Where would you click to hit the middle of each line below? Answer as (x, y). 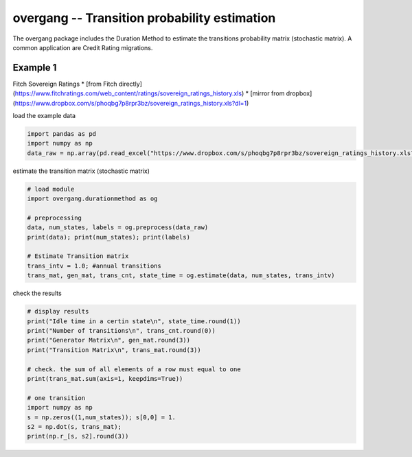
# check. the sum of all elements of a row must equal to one (134, 369)
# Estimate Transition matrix (78, 256)
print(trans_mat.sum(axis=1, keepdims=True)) (105, 378)
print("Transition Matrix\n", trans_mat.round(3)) (114, 350)
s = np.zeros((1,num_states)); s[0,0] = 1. (102, 417)
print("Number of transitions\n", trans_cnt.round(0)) (121, 331)
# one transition (56, 398)
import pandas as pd (61, 134)
